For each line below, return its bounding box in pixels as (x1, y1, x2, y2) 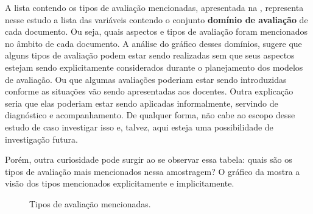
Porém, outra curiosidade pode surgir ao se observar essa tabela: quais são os (5, 153, 292, 166)
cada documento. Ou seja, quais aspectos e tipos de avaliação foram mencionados (5, 25, 308, 38)
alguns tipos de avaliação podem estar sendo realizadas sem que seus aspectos (5, 49, 295, 62)
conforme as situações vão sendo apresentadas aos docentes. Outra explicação (5, 85, 294, 98)
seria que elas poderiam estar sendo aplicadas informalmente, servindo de (5, 96, 278, 109)
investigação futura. (5, 132, 78, 145)
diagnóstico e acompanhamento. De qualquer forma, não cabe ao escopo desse (5, 109, 295, 121)
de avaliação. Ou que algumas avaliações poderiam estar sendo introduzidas (5, 73, 287, 85)
